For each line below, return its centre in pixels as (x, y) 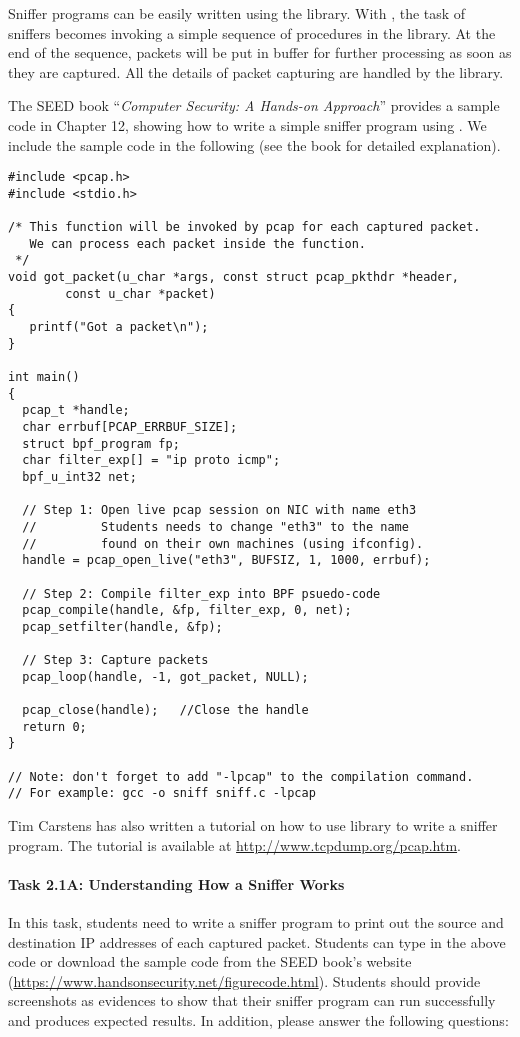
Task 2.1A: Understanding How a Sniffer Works (176, 883)
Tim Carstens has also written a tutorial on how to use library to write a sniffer (253, 825)
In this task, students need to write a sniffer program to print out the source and (256, 922)
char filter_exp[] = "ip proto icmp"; (151, 460)
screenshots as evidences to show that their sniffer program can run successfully (252, 1000)
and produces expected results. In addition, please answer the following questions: (258, 1020)
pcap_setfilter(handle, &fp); (122, 626)
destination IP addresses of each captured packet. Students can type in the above (257, 941)
